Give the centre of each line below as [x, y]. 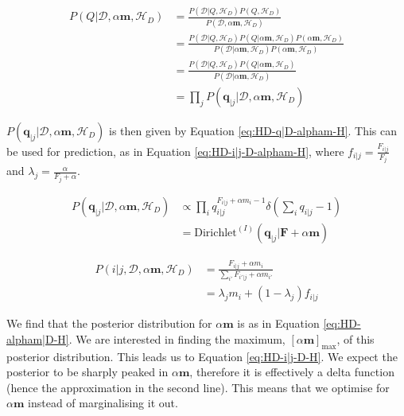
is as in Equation [278, 323]
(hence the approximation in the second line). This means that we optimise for [198, 387]
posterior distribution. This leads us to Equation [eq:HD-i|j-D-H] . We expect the [202, 356]
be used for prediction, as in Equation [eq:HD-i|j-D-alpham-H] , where [175, 151]
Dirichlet [216, 233]
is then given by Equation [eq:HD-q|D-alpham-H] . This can [253, 130]
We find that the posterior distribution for [109, 323]
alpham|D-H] [38, 338]
